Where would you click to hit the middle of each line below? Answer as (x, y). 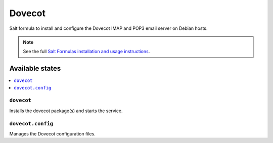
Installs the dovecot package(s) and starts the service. (66, 111)
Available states (35, 68)
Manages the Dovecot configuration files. (52, 133)
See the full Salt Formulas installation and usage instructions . (86, 52)
